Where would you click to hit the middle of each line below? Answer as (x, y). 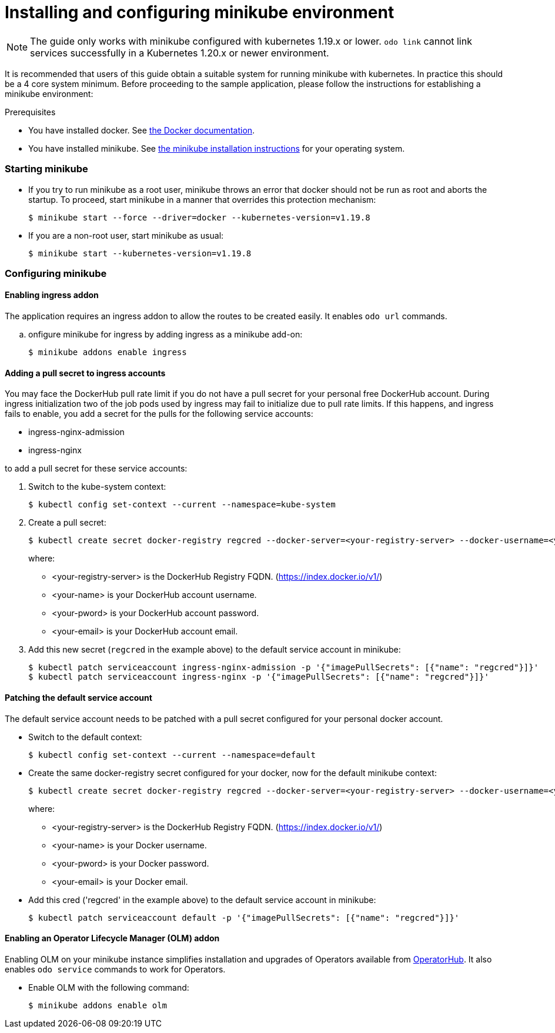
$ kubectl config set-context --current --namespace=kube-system (182, 505)
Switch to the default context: (85, 737)
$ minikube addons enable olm (98, 1005)
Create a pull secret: (67, 523)
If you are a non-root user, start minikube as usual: (126, 235)
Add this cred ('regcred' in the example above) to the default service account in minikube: (202, 900)
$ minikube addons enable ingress (108, 352)
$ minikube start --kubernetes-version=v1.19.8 (140, 253)
